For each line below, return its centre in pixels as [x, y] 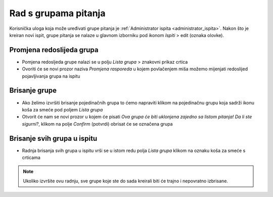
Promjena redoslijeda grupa [54, 50]
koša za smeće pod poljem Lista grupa [62, 109]
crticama [31, 157]
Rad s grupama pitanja [57, 13]
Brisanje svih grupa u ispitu [53, 139]
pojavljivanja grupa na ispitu [51, 76]
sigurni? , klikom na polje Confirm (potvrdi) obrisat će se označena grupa [97, 124]
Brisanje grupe [33, 90]
